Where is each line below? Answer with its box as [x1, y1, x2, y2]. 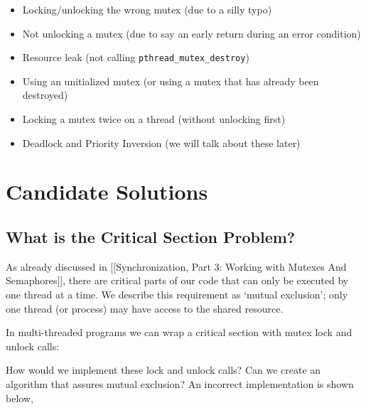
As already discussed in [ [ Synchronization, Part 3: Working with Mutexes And [6, 259, 347, 274]
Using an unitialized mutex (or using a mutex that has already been [22, 73, 319, 88]
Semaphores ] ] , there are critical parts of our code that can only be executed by [6, 273, 349, 288]
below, [6, 390, 33, 405]
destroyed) [22, 87, 68, 102]
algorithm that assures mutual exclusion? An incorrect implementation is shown [6, 376, 354, 391]
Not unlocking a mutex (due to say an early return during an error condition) [22, 26, 361, 41]
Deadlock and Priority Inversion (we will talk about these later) [22, 135, 301, 150]
